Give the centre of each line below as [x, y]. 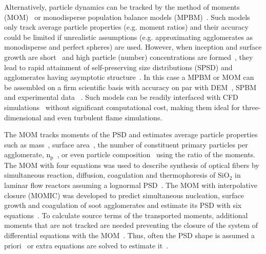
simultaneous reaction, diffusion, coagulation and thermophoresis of [110, 175]
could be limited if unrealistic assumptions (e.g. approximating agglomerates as [129, 37]
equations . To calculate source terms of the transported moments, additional [126, 215]
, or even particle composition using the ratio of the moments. [156, 154]
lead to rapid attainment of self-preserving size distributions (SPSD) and [118, 67]
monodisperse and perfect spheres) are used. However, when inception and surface [133, 47]
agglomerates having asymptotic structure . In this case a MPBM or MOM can [129, 77]
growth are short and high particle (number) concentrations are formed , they [129, 57]
